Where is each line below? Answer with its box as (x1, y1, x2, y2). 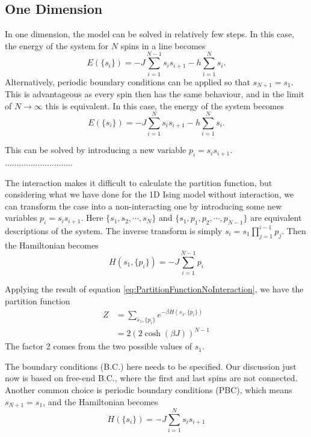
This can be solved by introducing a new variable (5, 143, 186, 156)
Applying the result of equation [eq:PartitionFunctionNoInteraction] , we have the (5, 283, 304, 295)
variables (5, 211, 37, 224)
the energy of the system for (5, 39, 109, 52)
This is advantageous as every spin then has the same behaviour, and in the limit (5, 87, 304, 100)
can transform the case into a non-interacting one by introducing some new (5, 199, 282, 212)
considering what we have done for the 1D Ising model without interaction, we (5, 188, 294, 200)
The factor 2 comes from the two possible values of (5, 340, 192, 352)
